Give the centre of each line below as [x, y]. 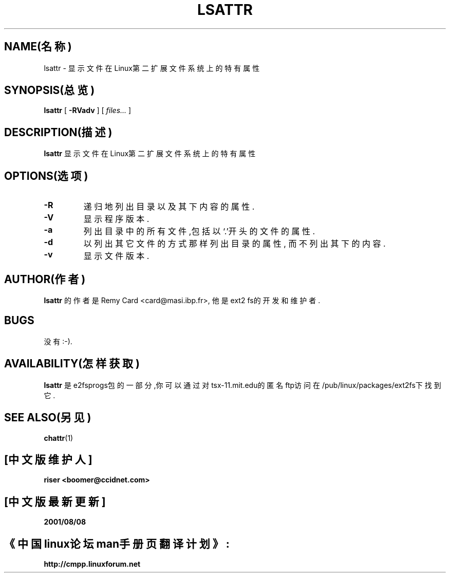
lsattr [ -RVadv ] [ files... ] [88, 110]
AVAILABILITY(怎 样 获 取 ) [72, 364]
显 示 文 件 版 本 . [116, 256]
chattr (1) [59, 438]
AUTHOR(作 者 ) [45, 279]
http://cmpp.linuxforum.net [92, 564]
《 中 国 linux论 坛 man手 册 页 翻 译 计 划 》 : [117, 544]
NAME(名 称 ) [38, 47]
